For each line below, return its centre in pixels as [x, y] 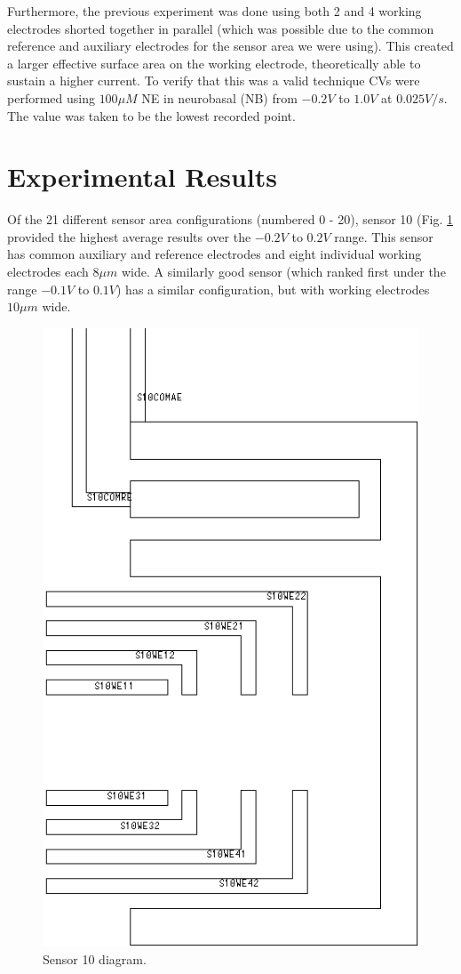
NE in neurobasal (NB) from [219, 97]
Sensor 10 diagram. [95, 958]
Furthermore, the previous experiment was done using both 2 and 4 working [215, 11]
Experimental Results [142, 177]
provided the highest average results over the [129, 236]
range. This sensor [384, 236]
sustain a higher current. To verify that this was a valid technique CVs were [214, 80]
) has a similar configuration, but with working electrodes [273, 289]
